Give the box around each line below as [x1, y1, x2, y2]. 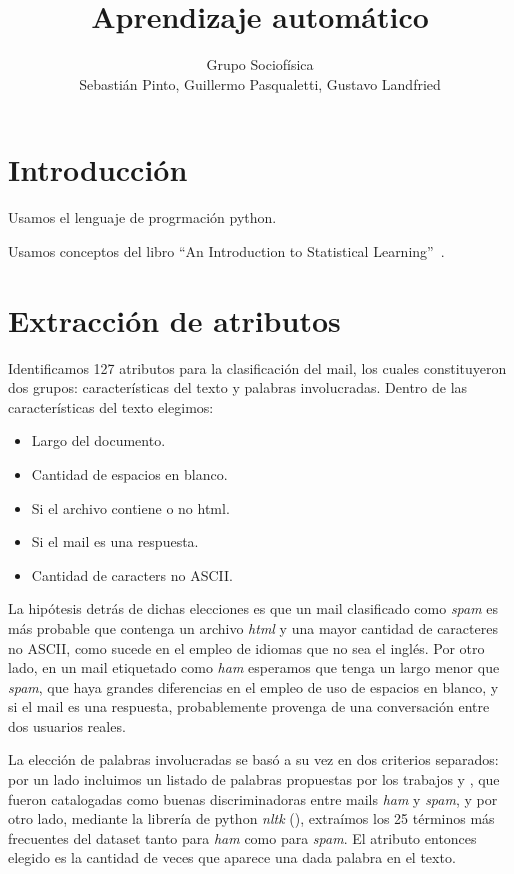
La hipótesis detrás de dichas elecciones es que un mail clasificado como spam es [8, 598, 499, 619]
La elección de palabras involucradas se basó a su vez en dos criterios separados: [8, 749, 499, 770]
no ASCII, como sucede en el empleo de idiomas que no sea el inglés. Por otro [8, 637, 485, 658]
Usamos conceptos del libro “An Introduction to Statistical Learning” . [8, 240, 445, 261]
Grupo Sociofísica [206, 54, 314, 75]
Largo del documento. [31, 430, 166, 451]
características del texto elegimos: [8, 396, 214, 417]
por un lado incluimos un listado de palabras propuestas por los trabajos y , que [8, 769, 500, 790]
